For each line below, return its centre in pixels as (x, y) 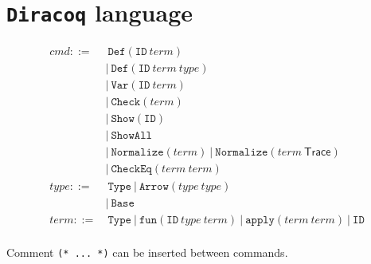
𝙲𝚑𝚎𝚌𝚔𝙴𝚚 (131, 169)
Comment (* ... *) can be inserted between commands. (147, 252)
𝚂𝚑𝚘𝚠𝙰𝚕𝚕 (131, 136)
